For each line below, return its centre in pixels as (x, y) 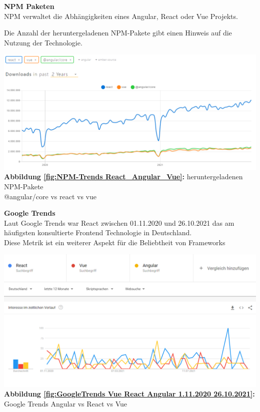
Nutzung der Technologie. (43, 42)
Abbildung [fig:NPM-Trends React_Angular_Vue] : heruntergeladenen (123, 177)
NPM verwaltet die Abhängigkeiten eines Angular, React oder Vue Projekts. (121, 16)
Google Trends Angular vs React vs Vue (65, 403)
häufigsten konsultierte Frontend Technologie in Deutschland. (98, 232)
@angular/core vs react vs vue (50, 196)
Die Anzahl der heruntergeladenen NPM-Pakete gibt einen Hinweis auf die (118, 33)
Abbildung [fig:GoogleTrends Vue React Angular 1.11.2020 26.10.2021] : (129, 394)
